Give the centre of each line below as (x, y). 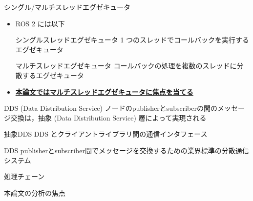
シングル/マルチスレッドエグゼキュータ (67, 7)
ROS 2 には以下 (40, 23)
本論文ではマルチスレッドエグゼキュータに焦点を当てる (104, 91)
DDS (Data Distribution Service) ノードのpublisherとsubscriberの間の (111, 108)
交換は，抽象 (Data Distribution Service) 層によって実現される (108, 117)
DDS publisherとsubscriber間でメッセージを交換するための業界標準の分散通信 (126, 150)
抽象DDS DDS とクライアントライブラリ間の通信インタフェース (106, 134)
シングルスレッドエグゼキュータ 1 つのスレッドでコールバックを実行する (132, 40)
